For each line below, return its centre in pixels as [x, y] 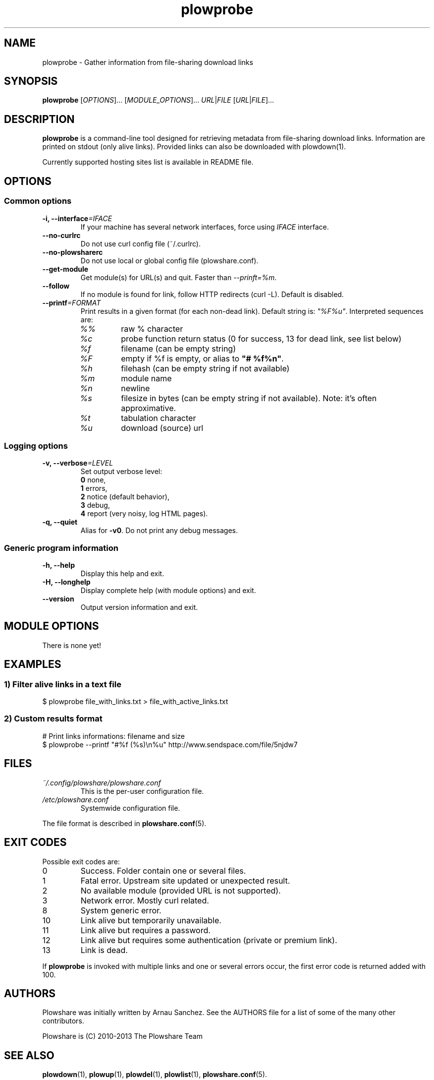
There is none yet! [72, 645]
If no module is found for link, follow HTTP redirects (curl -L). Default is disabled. [212, 294]
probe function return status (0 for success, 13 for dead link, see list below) [261, 338]
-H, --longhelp [66, 582]
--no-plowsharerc [73, 252]
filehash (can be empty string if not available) [205, 368]
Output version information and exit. [139, 607]
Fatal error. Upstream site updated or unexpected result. [185, 880]
